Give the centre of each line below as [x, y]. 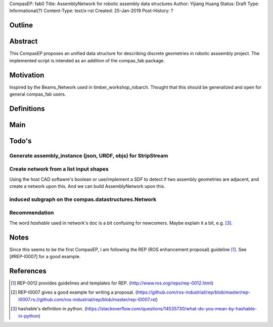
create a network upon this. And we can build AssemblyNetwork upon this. [87, 186]
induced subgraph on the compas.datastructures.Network [83, 199]
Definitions [27, 109]
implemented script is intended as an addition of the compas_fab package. [87, 60]
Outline [21, 25]
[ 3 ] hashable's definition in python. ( [49, 309]
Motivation [27, 75]
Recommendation [32, 213]
